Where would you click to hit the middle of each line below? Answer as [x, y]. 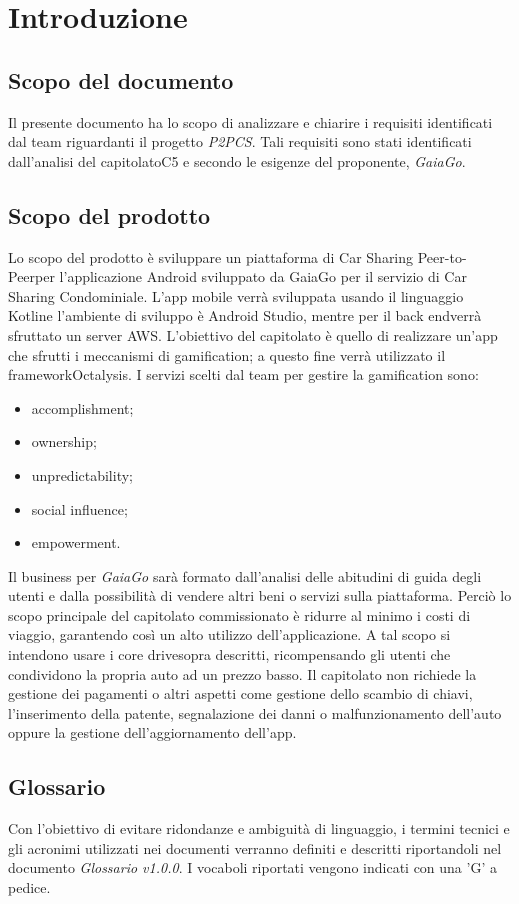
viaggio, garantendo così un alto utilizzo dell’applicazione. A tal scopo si [229, 634]
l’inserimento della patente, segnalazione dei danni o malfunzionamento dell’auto [255, 712]
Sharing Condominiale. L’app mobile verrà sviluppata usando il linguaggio [236, 295]
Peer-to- [442, 256]
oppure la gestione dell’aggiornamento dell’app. [152, 732]
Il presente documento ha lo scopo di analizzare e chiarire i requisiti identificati [250, 121]
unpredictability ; [82, 474]
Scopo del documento [121, 79]
